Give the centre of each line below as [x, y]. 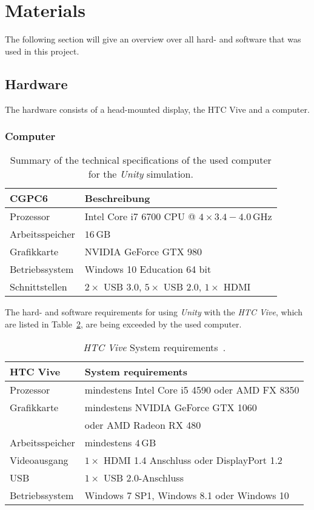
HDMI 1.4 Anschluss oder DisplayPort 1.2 [193, 460]
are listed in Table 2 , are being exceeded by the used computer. [123, 324]
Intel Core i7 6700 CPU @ [140, 216]
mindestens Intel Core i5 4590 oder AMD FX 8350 [192, 389]
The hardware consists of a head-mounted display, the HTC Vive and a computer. [157, 109]
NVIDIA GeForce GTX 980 [143, 252]
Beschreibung [117, 198]
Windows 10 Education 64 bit [148, 269]
